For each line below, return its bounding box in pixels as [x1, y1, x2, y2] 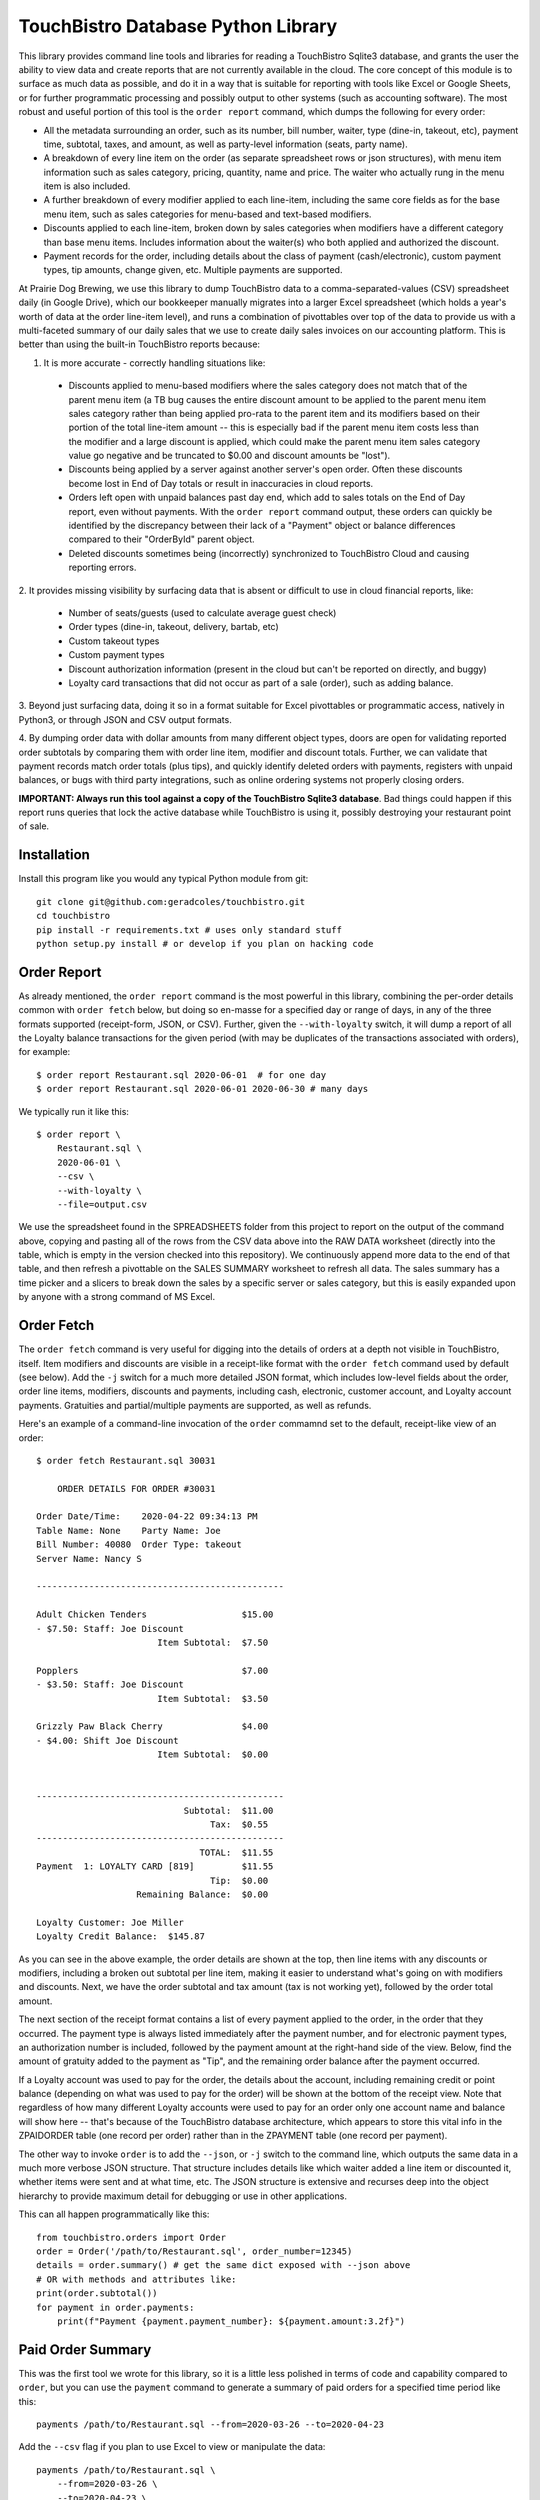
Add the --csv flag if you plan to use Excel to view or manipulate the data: [18, 2441, 326, 2453]
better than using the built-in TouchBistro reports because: [18, 338, 260, 350]
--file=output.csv [56, 1198, 148, 1210]
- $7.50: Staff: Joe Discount [36, 1623, 185, 1634]
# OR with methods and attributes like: [36, 2273, 237, 2285]
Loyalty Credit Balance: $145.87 [36, 1931, 205, 1942]
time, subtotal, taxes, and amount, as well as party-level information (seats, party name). [43, 138, 409, 150]
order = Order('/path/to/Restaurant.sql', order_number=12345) [36, 2246, 353, 2257]
